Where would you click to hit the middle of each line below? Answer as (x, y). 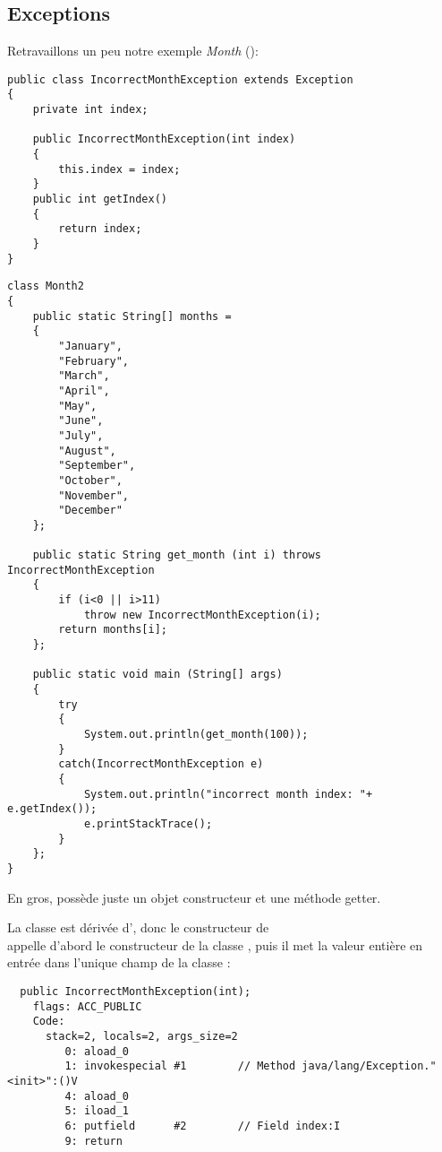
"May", (78, 406)
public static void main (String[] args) (157, 675)
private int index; (90, 110)
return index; (100, 229)
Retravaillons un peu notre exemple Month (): (133, 51)
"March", (84, 376)
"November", (94, 495)
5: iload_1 (97, 1111)
